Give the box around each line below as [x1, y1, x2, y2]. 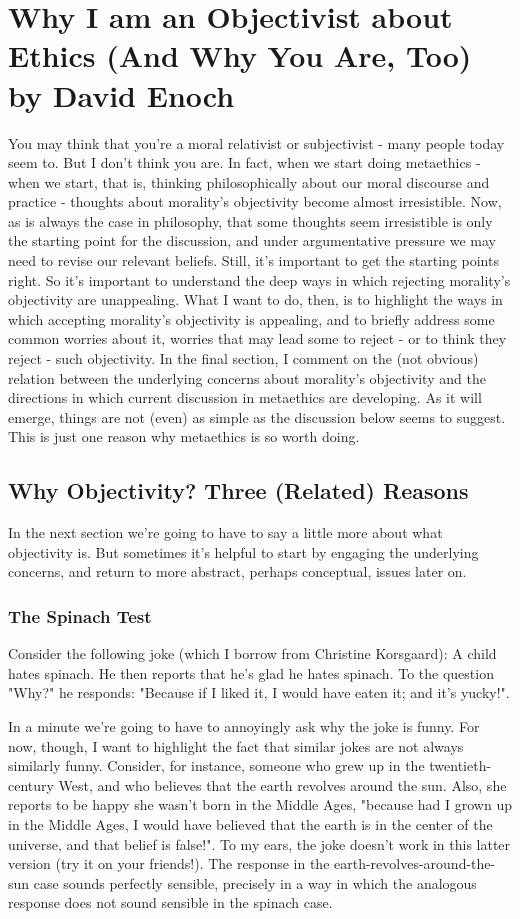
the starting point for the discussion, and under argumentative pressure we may [8, 230, 496, 251]
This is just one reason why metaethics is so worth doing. [8, 426, 360, 447]
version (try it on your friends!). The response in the [8, 853, 330, 874]
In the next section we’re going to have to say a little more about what [8, 522, 443, 543]
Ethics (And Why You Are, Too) [8, 35, 472, 76]
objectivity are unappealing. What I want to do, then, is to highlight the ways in [8, 289, 503, 310]
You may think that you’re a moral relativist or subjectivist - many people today [8, 132, 505, 153]
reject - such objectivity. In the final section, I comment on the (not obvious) [8, 348, 479, 369]
